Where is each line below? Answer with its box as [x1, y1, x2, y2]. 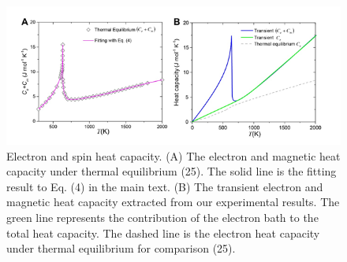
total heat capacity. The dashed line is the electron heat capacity [6, 224, 320, 241]
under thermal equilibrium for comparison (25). [6, 240, 236, 256]
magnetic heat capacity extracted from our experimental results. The [6, 194, 340, 210]
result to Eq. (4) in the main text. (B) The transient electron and [6, 178, 323, 194]
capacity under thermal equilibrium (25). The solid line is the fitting [6, 163, 337, 179]
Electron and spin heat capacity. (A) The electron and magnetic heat [6, 147, 341, 164]
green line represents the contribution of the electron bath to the [6, 208, 319, 225]
